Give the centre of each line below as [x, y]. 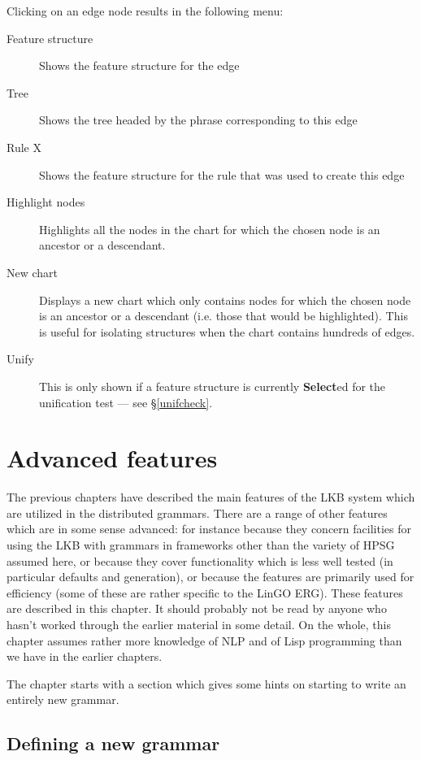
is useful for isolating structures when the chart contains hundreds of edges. [227, 331]
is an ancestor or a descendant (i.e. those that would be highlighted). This [224, 316]
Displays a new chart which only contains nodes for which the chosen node [225, 300]
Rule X [24, 147]
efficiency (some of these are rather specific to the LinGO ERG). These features [205, 592]
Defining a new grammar [113, 743]
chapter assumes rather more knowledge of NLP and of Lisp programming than [204, 640]
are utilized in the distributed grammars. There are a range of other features [197, 512]
